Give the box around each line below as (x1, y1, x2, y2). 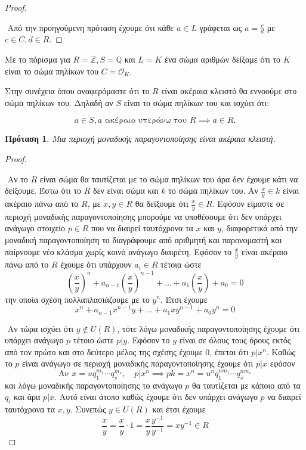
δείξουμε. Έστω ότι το (5, 184, 82, 197)
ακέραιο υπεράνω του (104, 116, 187, 125)
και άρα (14, 390, 41, 403)
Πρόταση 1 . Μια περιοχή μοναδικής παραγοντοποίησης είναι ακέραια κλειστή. (5, 132, 276, 145)
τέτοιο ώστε (73, 334, 114, 346)
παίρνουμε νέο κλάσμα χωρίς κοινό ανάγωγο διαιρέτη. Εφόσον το (5, 245, 232, 257)
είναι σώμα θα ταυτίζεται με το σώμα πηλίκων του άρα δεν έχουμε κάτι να (39, 172, 298, 185)
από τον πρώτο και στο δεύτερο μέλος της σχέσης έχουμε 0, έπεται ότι (5, 345, 249, 358)
